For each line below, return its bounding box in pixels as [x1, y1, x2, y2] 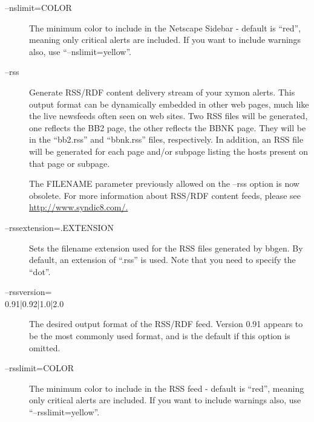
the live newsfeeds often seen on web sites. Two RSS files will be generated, [29, 109, 308, 122]
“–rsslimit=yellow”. [29, 406, 100, 418]
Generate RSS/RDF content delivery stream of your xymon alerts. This [29, 85, 295, 98]
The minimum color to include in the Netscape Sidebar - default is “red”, [29, 21, 301, 34]
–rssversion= [5, 285, 52, 298]
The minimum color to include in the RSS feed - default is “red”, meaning [29, 381, 304, 394]
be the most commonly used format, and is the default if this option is [29, 329, 290, 342]
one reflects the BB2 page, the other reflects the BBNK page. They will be [29, 121, 306, 134]
